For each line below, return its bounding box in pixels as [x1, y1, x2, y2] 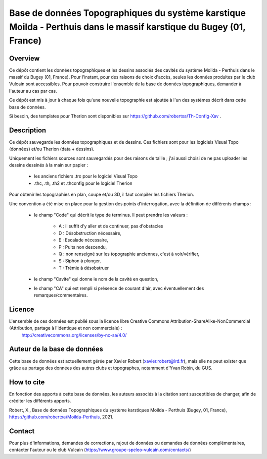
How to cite [9, 378, 45, 386]
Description [9, 126, 46, 134]
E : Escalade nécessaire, [58, 237, 108, 243]
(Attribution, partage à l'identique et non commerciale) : [9, 325, 123, 331]
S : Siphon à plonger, [58, 258, 101, 264]
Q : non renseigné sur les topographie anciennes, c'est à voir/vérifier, [58, 251, 200, 257]
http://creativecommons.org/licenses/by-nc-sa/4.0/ [21, 332, 127, 338]
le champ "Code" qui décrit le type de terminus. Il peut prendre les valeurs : [34, 212, 188, 218]
